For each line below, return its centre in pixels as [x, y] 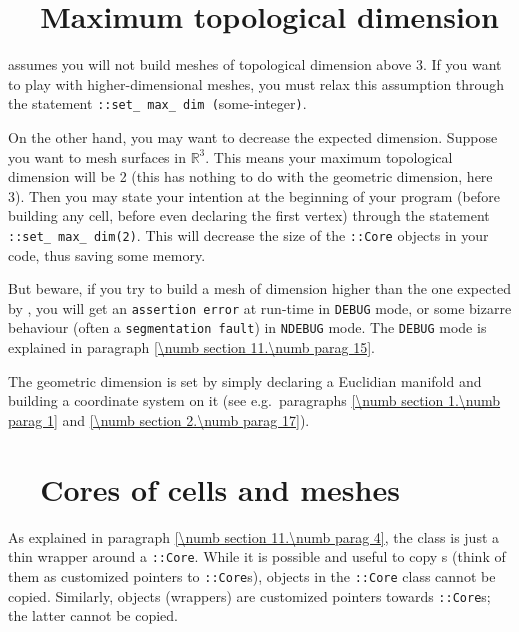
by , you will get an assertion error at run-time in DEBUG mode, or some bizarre [260, 307]
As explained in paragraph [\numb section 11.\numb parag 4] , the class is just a [254, 536]
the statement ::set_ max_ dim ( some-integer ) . [157, 103]
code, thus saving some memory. [107, 254]
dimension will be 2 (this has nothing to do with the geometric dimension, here [250, 176]
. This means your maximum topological [329, 156]
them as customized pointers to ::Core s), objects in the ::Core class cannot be [252, 575]
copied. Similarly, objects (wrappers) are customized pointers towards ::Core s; [249, 595]
